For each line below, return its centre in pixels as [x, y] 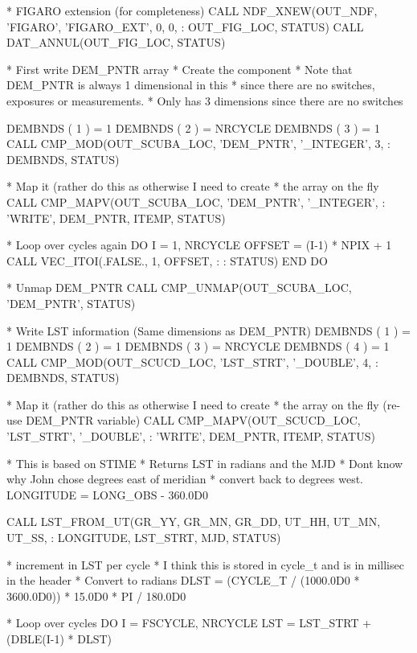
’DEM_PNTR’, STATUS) [71, 303]
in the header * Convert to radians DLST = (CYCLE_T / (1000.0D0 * [183, 580]
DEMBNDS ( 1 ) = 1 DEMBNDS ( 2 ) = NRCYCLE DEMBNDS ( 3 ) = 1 [193, 127]
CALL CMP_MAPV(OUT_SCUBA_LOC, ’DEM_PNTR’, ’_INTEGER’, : [196, 201]
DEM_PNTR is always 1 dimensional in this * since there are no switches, [191, 85]
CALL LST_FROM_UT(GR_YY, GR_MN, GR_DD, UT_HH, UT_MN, [194, 522]
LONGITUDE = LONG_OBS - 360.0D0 [108, 494]
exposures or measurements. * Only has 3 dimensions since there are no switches [205, 100]
